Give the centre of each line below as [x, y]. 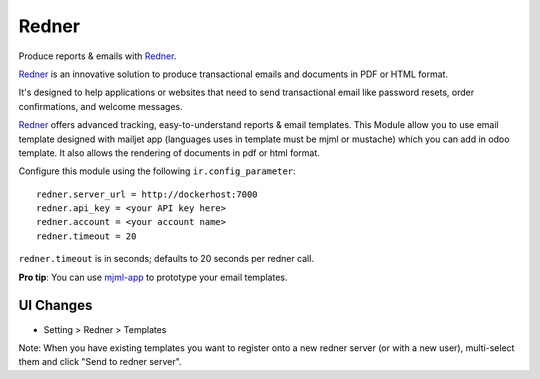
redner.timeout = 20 [86, 236]
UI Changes [55, 305]
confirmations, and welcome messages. [101, 106]
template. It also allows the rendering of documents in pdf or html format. [169, 152]
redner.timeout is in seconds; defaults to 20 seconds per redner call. [166, 259]
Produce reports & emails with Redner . [97, 56]
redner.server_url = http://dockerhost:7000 [147, 194]
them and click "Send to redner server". [100, 362]
